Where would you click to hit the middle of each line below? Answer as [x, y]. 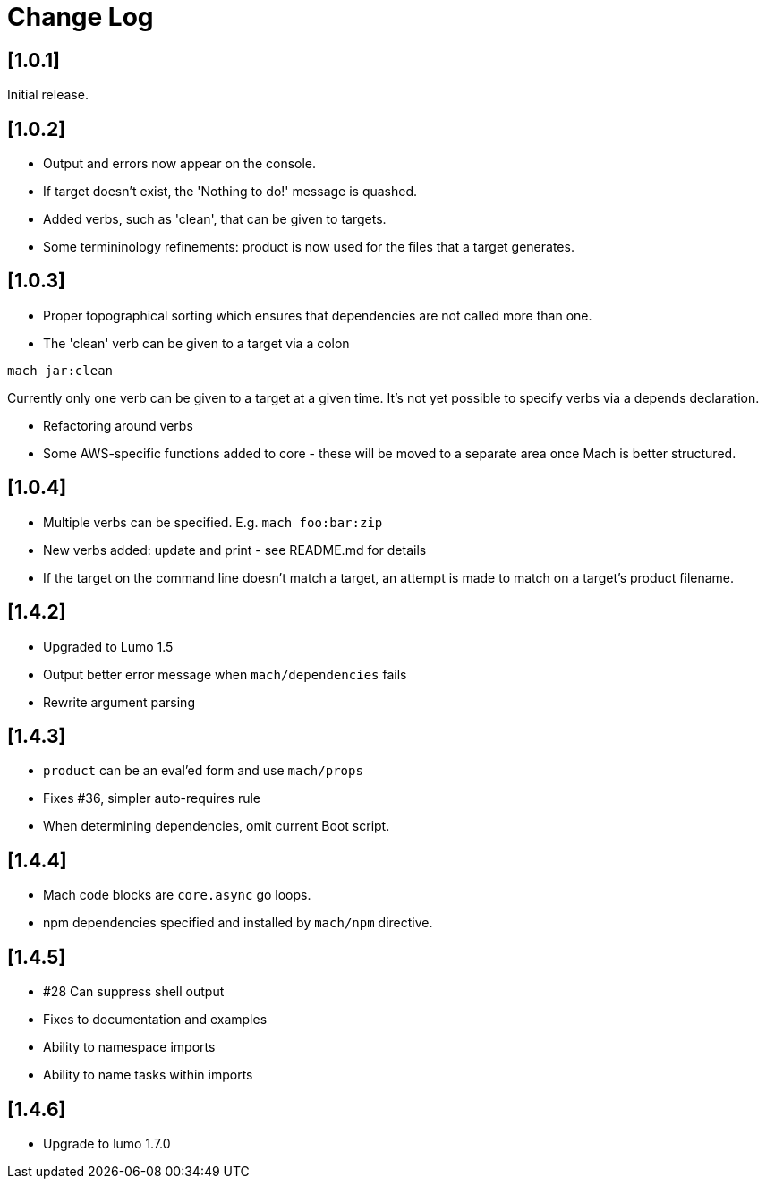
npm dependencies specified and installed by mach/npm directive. [238, 923]
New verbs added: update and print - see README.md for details [235, 550]
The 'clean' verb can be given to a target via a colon [196, 343]
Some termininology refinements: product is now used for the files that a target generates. [309, 247]
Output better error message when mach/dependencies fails [225, 674]
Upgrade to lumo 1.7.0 [107, 1143]
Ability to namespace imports [129, 1047]
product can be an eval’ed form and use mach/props [203, 771]
